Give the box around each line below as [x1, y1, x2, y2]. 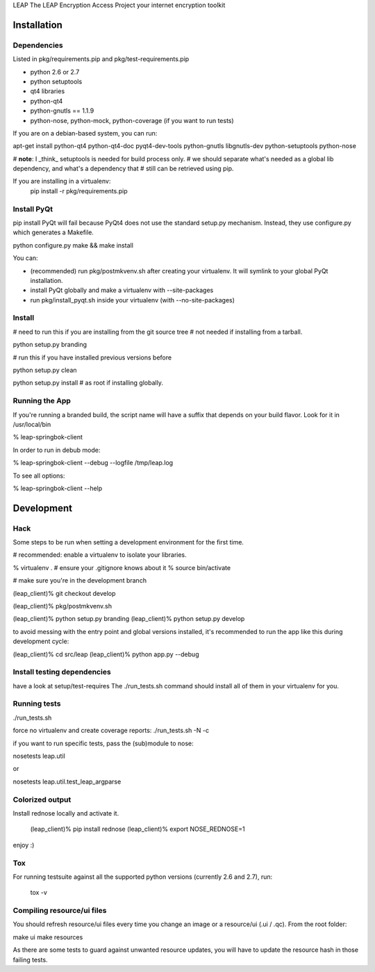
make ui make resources [12, 932, 83, 941]
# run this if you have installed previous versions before [12, 353, 172, 362]
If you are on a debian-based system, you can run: [12, 129, 158, 137]
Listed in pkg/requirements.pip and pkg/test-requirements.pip [12, 55, 190, 63]
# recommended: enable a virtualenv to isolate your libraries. [12, 551, 187, 559]
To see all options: [12, 471, 65, 480]
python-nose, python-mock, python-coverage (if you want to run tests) [30, 116, 234, 124]
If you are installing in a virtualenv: [12, 177, 111, 186]
